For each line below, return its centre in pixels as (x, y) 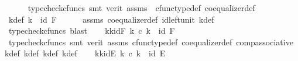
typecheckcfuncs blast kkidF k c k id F (92, 31)
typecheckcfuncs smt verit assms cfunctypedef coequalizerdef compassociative (151, 42)
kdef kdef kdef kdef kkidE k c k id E (85, 53)
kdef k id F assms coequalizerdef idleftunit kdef (111, 19)
